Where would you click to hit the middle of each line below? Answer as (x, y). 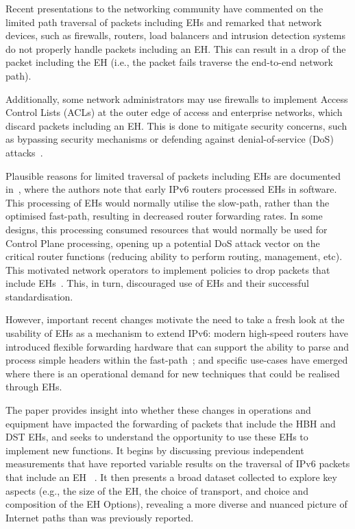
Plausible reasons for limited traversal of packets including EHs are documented (173, 175)
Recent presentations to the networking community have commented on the (164, 8)
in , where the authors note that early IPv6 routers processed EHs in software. (171, 189)
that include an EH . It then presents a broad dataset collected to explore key (171, 477)
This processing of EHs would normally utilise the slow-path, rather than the (168, 202)
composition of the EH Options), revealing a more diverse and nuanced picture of (176, 504)
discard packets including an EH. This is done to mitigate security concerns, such (176, 125)
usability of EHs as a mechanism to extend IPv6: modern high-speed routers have (177, 333)
